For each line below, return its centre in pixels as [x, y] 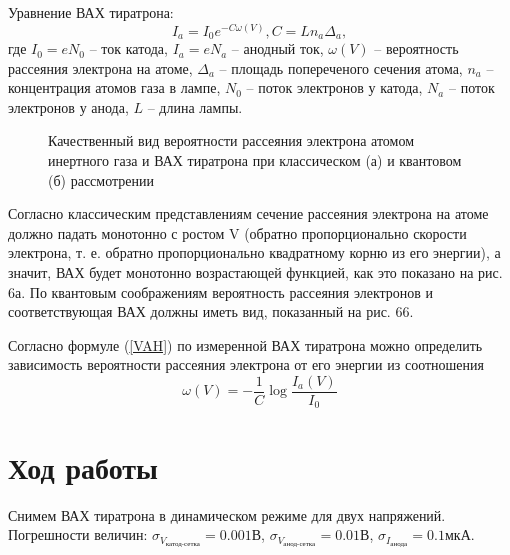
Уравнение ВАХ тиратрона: [91, 12]
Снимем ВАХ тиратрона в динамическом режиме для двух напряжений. [227, 514]
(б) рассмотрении [101, 179]
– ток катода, [128, 48]
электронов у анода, [68, 106]
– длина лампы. [195, 106]
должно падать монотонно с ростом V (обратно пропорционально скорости [237, 232]
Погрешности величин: [78, 534]
